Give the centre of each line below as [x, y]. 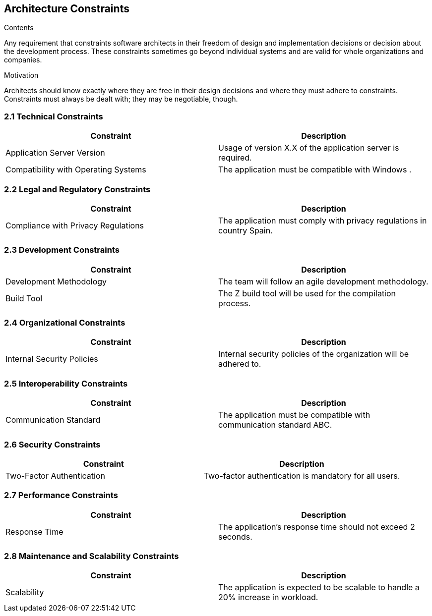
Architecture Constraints [67, 9]
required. [235, 158]
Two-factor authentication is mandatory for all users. [302, 476]
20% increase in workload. [268, 597]
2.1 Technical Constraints [54, 116]
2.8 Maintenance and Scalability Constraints [92, 556]
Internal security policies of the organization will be [313, 354]
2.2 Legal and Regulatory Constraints [77, 189]
